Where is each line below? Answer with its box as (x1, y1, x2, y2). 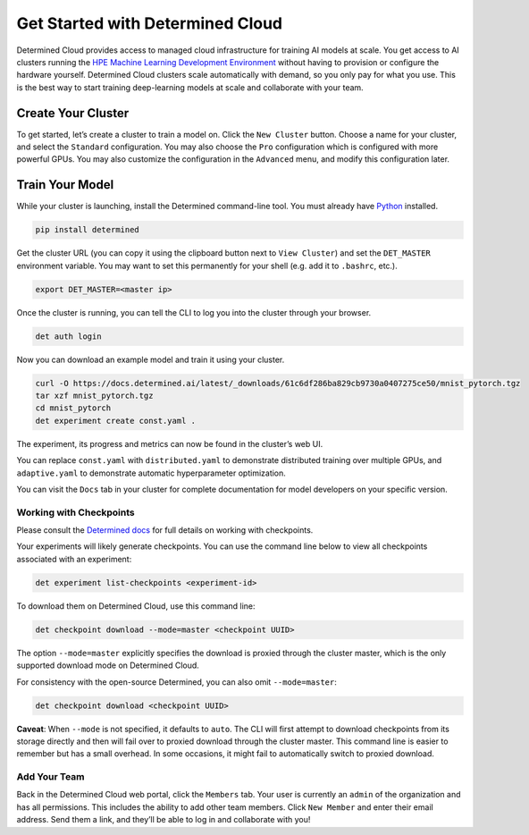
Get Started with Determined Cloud (16, 13, 283, 33)
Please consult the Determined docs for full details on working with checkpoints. (16, 525, 314, 536)
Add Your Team (16, 771, 85, 783)
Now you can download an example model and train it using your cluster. (16, 354, 285, 365)
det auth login (35, 331, 102, 342)
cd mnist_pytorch (35, 403, 112, 413)
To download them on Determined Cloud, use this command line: (16, 600, 256, 611)
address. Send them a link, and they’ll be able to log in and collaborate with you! (16, 814, 311, 825)
